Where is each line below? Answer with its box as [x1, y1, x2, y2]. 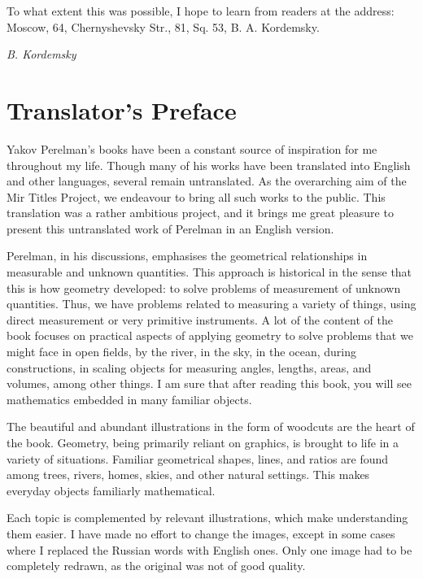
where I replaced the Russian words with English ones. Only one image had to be [7, 541, 412, 558]
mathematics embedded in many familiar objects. [7, 390, 252, 407]
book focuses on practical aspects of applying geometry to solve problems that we [7, 327, 413, 344]
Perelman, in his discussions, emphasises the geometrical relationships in [7, 247, 368, 264]
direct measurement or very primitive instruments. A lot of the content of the [7, 311, 393, 328]
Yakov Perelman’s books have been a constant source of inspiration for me [7, 140, 377, 157]
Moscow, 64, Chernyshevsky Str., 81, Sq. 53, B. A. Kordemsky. [7, 18, 320, 35]
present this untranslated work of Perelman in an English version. [7, 220, 334, 237]
